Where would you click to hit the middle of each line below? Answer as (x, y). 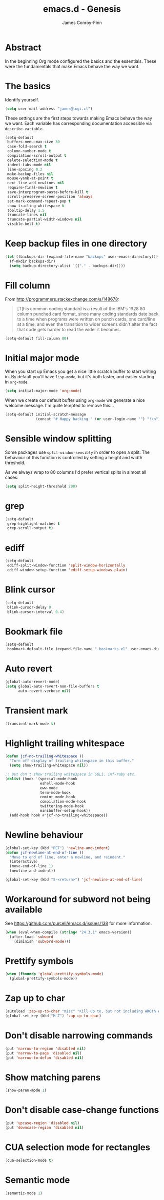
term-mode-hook (55, 792)
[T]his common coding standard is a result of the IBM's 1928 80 (81, 308)
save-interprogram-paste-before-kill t (48, 192)
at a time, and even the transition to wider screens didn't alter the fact (87, 324)
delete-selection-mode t (32, 160)
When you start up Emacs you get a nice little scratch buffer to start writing (81, 371)
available (24, 910)
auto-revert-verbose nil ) (44, 691)
